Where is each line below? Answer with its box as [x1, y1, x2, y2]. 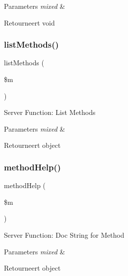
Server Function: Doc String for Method [4, 229, 125, 240]
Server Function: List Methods [4, 107, 96, 117]
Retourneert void [4, 17, 55, 28]
